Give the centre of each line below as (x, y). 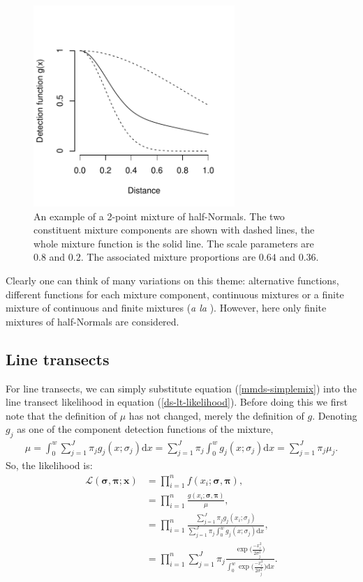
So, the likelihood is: (49, 465)
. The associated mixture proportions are (168, 257)
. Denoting (335, 415)
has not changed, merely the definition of (216, 415)
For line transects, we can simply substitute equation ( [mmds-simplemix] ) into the (181, 388)
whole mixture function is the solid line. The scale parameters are (174, 243)
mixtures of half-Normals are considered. (92, 321)
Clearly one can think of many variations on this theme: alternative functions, (172, 280)
